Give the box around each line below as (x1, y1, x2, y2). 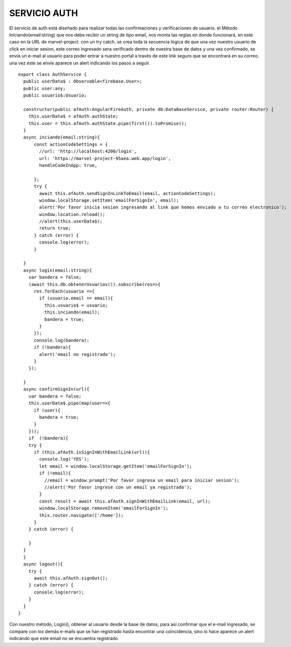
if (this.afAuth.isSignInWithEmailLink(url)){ (33, 449, 150, 455)
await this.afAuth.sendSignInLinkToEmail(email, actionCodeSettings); (39, 190, 216, 196)
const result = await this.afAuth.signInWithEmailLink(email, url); (39, 498, 211, 504)
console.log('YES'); (39, 456, 89, 462)
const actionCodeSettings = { (33, 141, 108, 147)
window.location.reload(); (39, 211, 105, 217)
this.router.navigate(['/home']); (39, 512, 124, 518)
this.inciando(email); (44, 309, 100, 315)
